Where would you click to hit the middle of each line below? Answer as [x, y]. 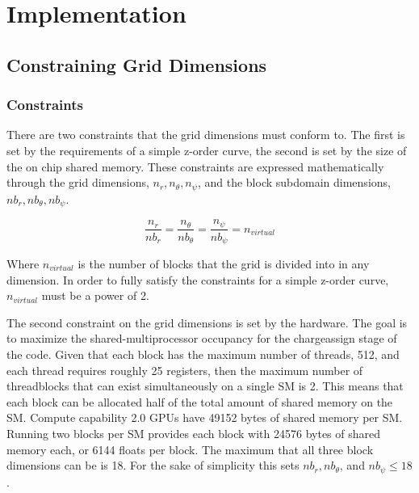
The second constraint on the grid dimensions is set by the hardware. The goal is [207, 322]
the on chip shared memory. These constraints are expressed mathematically [195, 166]
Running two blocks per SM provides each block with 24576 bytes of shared [194, 433]
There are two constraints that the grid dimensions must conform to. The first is [206, 135]
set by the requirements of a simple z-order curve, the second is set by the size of [207, 150]
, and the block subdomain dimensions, [294, 182]
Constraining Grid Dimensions [137, 64]
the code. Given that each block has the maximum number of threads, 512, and [203, 354]
